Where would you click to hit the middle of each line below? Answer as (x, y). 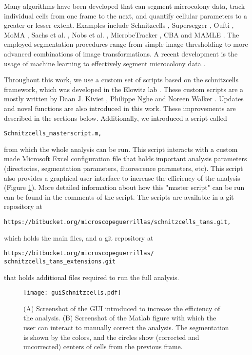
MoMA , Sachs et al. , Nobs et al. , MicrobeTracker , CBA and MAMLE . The (122, 34)
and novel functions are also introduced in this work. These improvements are (120, 108)
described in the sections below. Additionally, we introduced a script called (116, 118)
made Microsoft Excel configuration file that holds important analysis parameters (126, 159)
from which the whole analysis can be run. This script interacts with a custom (121, 149)
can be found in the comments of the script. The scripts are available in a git (119, 196)
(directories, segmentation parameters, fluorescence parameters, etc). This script (124, 168)
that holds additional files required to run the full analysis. (92, 277)
